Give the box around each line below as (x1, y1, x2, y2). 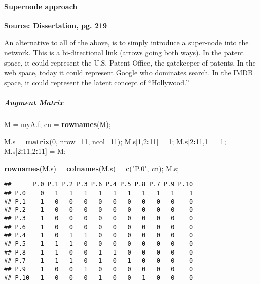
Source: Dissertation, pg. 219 (4, 20, 107, 30)
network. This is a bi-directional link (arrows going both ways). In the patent (4, 47, 244, 57)
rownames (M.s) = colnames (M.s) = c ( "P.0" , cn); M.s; (4, 163, 179, 173)
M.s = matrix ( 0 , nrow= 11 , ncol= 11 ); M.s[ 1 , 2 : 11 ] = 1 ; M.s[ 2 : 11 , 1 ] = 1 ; (4, 136, 226, 146)
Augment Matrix (4, 97, 63, 107)
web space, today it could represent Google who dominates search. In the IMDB (4, 67, 253, 78)
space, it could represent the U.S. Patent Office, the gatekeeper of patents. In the (4, 57, 256, 68)
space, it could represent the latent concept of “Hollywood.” (4, 77, 189, 87)
